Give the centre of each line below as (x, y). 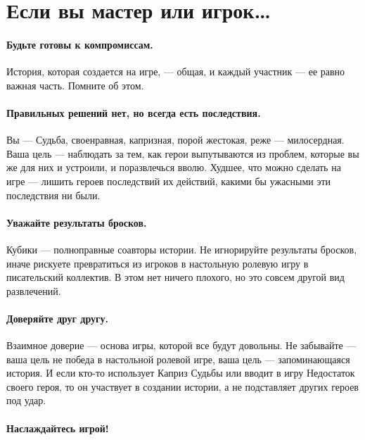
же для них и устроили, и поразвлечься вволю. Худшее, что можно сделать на (174, 167)
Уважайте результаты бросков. (77, 222)
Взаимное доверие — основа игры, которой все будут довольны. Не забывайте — (181, 345)
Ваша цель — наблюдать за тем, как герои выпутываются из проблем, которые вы (183, 153)
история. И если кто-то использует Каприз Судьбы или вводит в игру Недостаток (181, 373)
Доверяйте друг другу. (57, 318)
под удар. (26, 400)
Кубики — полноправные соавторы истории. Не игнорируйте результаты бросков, (182, 249)
